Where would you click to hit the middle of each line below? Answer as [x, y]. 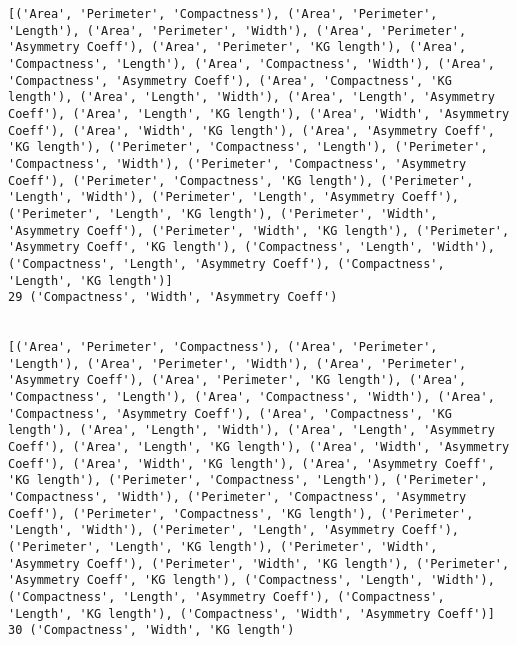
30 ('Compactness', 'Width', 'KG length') [151, 630]
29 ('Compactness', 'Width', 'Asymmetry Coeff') [173, 297]
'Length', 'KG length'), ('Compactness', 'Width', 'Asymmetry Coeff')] [251, 613]
